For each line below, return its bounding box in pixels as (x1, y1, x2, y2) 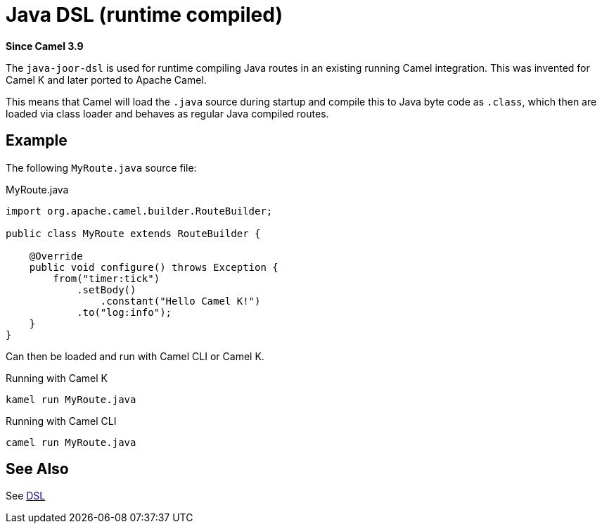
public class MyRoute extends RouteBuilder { (6, 227, 261, 239)
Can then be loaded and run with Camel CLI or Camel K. (6, 350, 264, 362)
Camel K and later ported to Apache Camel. (6, 73, 207, 86)
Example (6, 132, 68, 150)
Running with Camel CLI (6, 414, 117, 427)
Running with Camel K (6, 371, 108, 384)
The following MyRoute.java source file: (6, 161, 197, 174)
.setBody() (77, 283, 136, 295)
